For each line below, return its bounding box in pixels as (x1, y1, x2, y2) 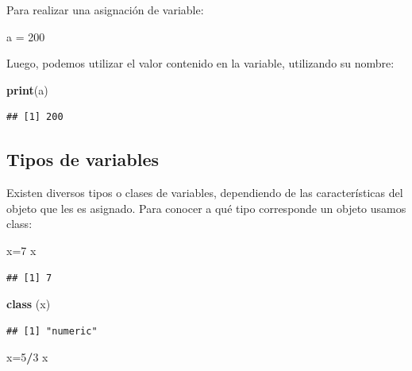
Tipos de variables (6, 147, 160, 172)
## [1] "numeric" (6, 325, 98, 337)
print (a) (6, 81, 48, 98)
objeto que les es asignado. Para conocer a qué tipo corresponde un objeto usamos (6, 199, 406, 216)
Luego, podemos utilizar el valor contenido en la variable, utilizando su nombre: (6, 55, 395, 71)
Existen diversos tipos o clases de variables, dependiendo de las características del (6, 184, 403, 201)
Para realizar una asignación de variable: (6, 2, 204, 17)
